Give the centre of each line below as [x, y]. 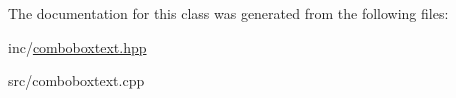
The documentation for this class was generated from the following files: [228, 13]
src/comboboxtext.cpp [76, 80]
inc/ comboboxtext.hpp [77, 46]
